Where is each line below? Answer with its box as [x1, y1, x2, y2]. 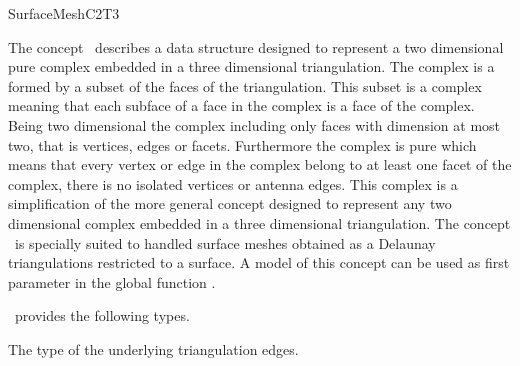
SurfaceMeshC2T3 [8, 3, 120, 23]
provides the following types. [14, 305, 190, 326]
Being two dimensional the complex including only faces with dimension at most [8, 114, 501, 135]
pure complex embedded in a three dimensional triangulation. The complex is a [8, 56, 495, 77]
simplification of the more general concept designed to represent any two [8, 193, 452, 214]
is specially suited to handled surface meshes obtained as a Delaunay [14, 232, 436, 253]
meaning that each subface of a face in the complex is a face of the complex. [8, 95, 475, 116]
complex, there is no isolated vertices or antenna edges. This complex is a [8, 173, 458, 194]
